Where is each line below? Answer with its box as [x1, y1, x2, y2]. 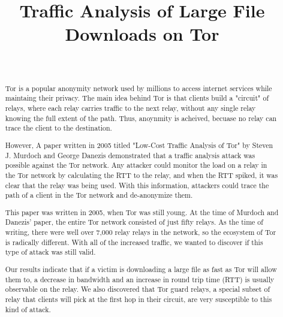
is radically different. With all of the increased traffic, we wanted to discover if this [5, 237, 263, 247]
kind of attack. [5, 304, 51, 314]
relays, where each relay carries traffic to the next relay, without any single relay [5, 103, 256, 113]
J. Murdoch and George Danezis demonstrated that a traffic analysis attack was [5, 150, 255, 160]
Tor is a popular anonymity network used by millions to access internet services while [5, 83, 272, 93]
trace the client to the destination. [5, 123, 112, 133]
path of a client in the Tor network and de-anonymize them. [5, 190, 193, 200]
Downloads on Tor [65, 22, 219, 46]
